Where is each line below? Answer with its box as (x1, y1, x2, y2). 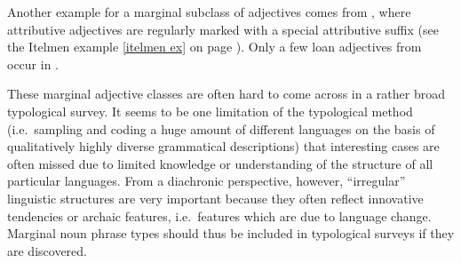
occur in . (7, 54, 60, 73)
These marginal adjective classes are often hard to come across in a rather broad (7, 84, 446, 103)
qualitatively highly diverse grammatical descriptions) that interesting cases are (7, 137, 440, 155)
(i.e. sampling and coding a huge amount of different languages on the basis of (7, 119, 435, 138)
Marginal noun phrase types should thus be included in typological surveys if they (7, 224, 455, 243)
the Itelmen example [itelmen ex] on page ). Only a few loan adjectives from (7, 37, 422, 56)
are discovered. (7, 241, 87, 259)
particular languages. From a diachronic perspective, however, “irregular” (7, 171, 406, 190)
